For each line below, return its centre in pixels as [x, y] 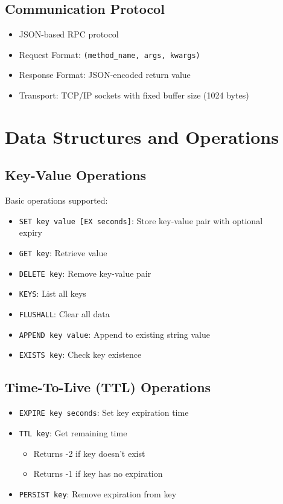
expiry [30, 232]
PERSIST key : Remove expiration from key [98, 493]
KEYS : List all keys [52, 293]
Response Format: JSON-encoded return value [105, 75]
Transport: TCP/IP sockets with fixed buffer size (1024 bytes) [134, 95]
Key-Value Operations [76, 175]
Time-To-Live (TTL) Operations [108, 387]
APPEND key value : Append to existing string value [114, 334]
